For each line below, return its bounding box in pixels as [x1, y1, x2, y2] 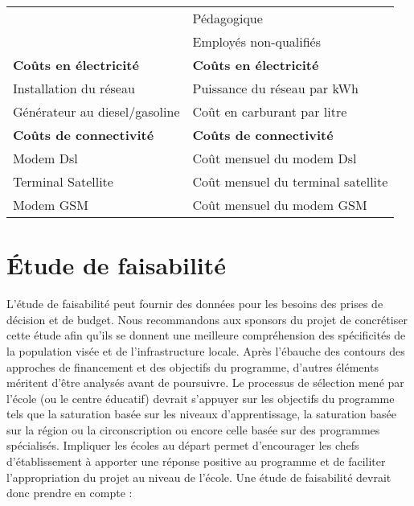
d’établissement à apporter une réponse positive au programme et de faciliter [6, 453, 386, 470]
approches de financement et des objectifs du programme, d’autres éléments [6, 358, 379, 375]
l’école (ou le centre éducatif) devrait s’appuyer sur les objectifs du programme [6, 389, 395, 406]
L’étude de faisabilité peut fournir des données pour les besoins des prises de [6, 295, 383, 312]
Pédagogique [192, 9, 263, 27]
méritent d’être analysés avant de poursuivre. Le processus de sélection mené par [6, 374, 404, 391]
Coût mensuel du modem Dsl [192, 149, 357, 167]
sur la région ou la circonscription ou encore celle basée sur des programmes [6, 421, 380, 438]
